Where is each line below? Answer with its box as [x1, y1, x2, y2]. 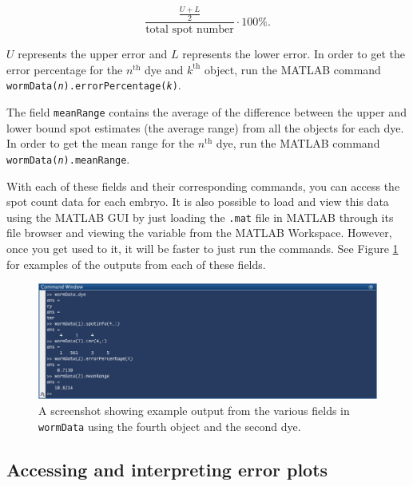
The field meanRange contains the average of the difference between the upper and [6, 104, 407, 121]
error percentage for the [6, 61, 123, 77]
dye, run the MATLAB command [216, 135, 380, 152]
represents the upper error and [18, 45, 168, 62]
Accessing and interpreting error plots [6, 456, 328, 481]
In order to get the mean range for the [6, 135, 195, 152]
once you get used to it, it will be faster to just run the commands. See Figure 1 [6, 239, 399, 256]
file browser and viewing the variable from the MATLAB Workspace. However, [6, 224, 392, 241]
